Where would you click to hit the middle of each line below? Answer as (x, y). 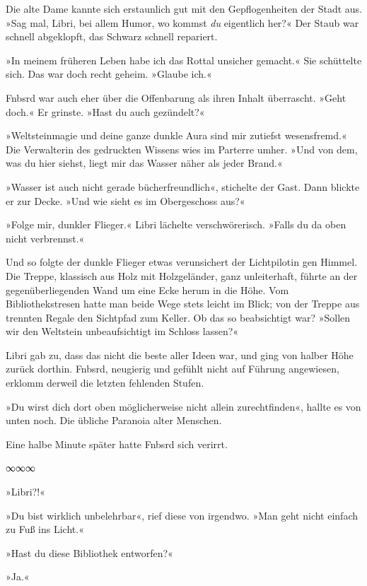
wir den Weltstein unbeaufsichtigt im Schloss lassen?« (122, 331)
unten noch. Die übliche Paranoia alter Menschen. (114, 420)
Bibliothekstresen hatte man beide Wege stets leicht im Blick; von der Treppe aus (183, 304)
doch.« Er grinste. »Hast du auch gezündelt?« (105, 111)
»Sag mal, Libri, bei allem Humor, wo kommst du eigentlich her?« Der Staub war (182, 22)
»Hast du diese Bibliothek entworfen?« (89, 552)
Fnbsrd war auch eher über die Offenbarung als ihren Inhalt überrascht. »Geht (176, 97)
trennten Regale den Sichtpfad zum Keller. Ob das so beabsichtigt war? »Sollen (178, 317)
